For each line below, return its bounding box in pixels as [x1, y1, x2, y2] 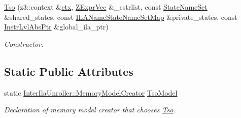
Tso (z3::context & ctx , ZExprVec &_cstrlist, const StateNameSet [4, 2, 208, 12]
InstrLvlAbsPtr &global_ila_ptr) [4, 21, 109, 32]
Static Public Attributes [4, 63, 133, 79]
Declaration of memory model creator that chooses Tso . [4, 104, 176, 115]
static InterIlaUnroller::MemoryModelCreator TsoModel [4, 87, 178, 98]
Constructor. [4, 38, 44, 49]
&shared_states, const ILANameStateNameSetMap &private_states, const [4, 11, 237, 22]
